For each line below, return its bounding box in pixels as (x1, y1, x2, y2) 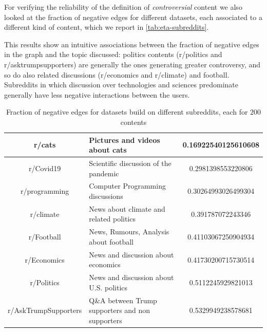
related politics (89, 213, 136, 224)
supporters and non (89, 305, 150, 316)
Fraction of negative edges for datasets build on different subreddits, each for (6, 106, 248, 117)
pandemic (89, 168, 119, 178)
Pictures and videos (89, 134, 160, 145)
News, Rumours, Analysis (89, 226, 169, 237)
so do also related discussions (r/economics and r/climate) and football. (4, 69, 230, 80)
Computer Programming (89, 180, 166, 191)
